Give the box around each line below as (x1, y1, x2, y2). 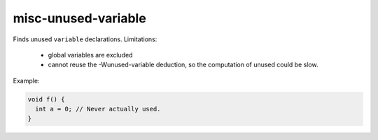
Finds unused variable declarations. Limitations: (13, 35, 157, 43)
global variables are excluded (48, 50, 133, 59)
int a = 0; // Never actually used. (35, 105, 161, 113)
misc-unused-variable (13, 10, 146, 26)
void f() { (27, 95, 65, 103)
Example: (13, 76, 40, 85)
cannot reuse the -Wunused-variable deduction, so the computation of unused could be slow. (48, 60, 318, 69)
